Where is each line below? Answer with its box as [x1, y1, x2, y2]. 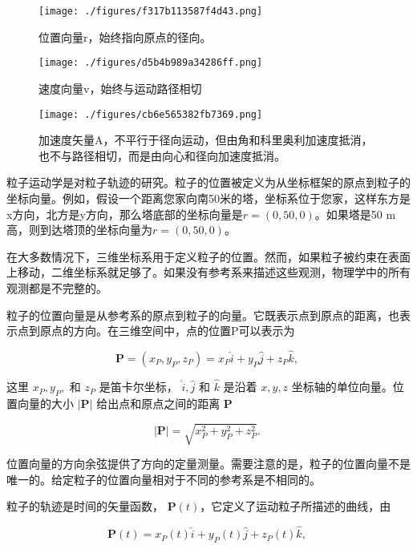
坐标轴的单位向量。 [291, 378, 393, 395]
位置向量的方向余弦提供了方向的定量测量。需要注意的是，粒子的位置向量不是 [6, 455, 411, 472]
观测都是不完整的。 [6, 279, 107, 296]
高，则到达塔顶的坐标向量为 [6, 221, 152, 238]
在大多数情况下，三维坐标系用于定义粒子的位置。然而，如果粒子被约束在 [6, 248, 388, 264]
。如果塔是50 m [314, 205, 396, 222]
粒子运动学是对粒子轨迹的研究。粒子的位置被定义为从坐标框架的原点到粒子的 [6, 174, 411, 191]
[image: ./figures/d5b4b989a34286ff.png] [38, 57, 263, 69]
